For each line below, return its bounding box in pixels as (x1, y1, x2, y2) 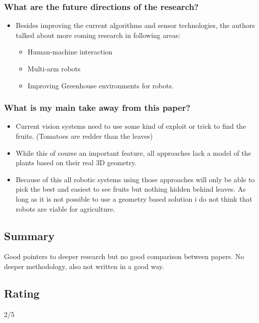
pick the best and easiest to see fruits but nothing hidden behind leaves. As (15, 184, 246, 194)
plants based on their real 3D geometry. (15, 157, 137, 168)
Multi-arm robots (27, 63, 81, 73)
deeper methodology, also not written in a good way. (4, 261, 164, 271)
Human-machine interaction (27, 46, 113, 57)
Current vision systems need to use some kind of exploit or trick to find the (15, 121, 246, 131)
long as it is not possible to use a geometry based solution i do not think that (15, 193, 253, 204)
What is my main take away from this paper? (4, 101, 191, 114)
